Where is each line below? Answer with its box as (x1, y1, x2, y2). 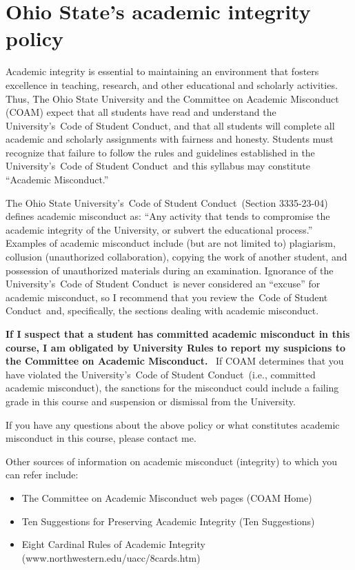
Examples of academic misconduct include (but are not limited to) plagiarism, (6, 236, 336, 250)
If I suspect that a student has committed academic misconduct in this (6, 327, 350, 340)
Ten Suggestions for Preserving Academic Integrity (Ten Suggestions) (21, 513, 315, 528)
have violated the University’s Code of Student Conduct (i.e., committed (6, 367, 316, 381)
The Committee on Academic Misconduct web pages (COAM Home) (21, 490, 312, 505)
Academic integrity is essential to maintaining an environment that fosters (6, 64, 319, 79)
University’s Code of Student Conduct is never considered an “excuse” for (6, 276, 321, 291)
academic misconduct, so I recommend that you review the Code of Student (6, 289, 328, 304)
